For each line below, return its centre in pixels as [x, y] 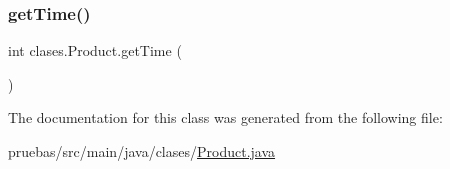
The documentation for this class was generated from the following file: [225, 117]
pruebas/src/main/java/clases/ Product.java [142, 151]
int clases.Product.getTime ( [95, 50]
